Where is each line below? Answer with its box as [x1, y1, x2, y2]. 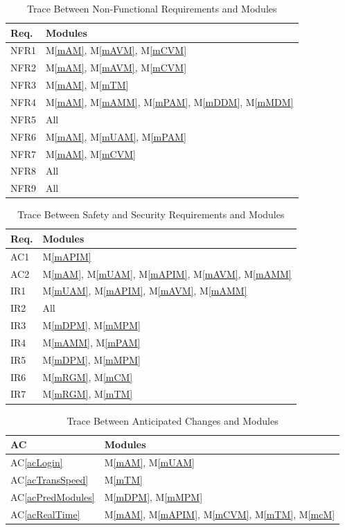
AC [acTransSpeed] [10, 472, 89, 486]
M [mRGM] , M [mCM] [42, 369, 133, 384]
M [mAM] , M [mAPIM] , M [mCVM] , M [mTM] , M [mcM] [104, 506, 335, 521]
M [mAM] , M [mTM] [45, 78, 129, 92]
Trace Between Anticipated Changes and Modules [67, 413, 278, 427]
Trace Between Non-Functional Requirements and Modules [26, 1, 277, 15]
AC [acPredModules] [10, 489, 95, 504]
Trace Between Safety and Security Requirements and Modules [17, 207, 285, 222]
